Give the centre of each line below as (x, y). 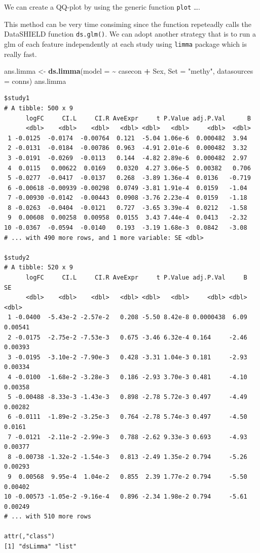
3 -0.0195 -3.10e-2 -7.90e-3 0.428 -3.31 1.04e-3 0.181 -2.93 (127, 357)
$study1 (17, 98)
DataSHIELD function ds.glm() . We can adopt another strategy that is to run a (130, 34)
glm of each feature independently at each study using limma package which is (126, 43)
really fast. (21, 54)
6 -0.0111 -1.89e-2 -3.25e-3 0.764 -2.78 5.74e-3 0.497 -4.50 (127, 417)
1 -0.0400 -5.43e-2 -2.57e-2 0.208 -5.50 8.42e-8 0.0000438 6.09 (127, 317)
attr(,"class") (30, 536)
